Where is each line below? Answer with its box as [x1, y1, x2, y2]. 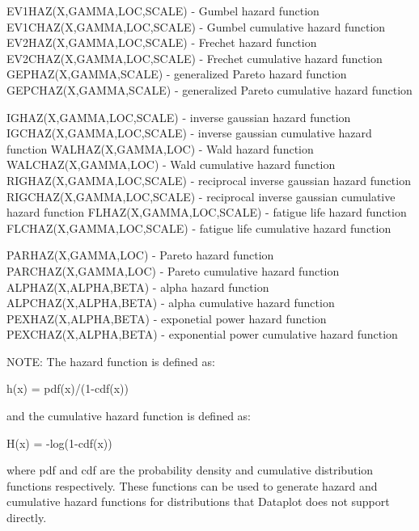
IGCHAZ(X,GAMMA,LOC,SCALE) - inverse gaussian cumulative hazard [6, 124, 372, 141]
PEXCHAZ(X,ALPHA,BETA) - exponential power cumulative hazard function [6, 326, 398, 343]
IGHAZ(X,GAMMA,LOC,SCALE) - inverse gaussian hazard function [6, 108, 351, 125]
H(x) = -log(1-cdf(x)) [6, 434, 112, 451]
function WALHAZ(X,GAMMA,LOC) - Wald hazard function [6, 140, 314, 157]
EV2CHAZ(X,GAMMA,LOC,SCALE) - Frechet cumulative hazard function [6, 49, 383, 66]
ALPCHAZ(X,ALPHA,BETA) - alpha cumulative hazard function [6, 294, 335, 311]
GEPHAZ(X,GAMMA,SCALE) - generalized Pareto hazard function [6, 65, 347, 82]
